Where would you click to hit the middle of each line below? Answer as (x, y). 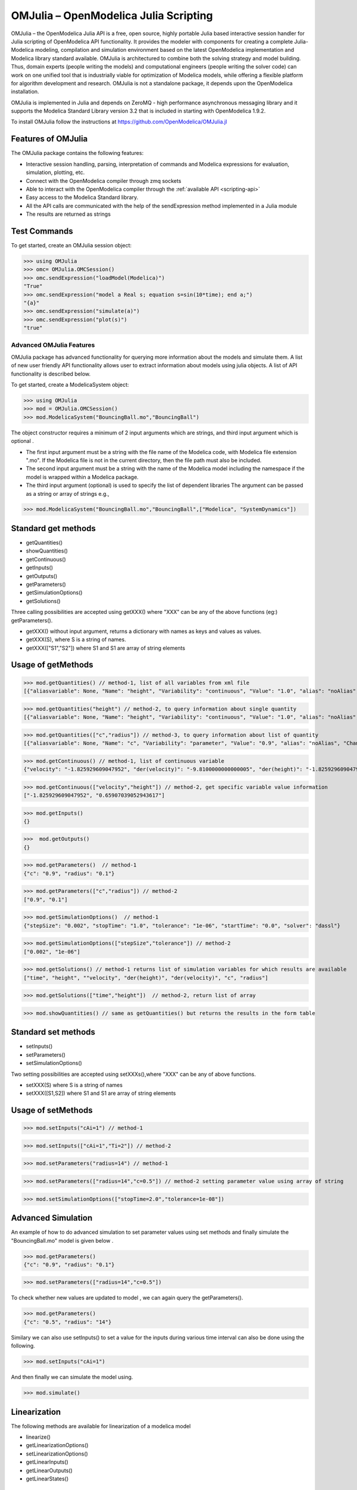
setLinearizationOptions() (57, 1454)
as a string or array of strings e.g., (68, 493)
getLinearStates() (47, 1479)
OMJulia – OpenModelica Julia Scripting (112, 15)
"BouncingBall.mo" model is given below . (62, 1240)
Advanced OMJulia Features (53, 345)
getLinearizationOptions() (57, 1445)
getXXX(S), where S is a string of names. (76, 640)
